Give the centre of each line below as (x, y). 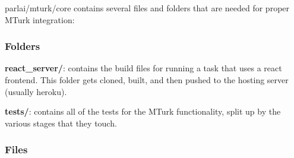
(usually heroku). (36, 91)
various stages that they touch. (61, 123)
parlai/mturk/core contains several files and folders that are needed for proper (147, 8)
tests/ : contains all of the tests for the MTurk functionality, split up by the (143, 111)
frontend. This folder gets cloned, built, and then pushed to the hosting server (147, 80)
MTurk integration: (40, 19)
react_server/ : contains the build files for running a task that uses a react (143, 68)
